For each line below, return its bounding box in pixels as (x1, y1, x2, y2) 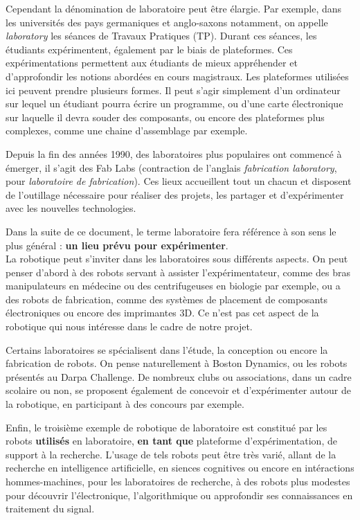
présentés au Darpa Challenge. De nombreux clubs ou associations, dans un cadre (6, 369, 352, 384)
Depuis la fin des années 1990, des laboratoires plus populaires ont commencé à (6, 146, 342, 161)
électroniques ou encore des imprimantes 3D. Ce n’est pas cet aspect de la (6, 305, 319, 320)
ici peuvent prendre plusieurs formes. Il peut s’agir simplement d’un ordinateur (6, 82, 341, 97)
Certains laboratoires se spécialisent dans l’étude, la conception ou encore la (6, 342, 328, 357)
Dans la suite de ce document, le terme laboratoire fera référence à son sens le (6, 224, 336, 238)
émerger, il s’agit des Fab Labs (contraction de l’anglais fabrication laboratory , (6, 160, 337, 174)
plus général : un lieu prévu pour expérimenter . (6, 237, 228, 252)
